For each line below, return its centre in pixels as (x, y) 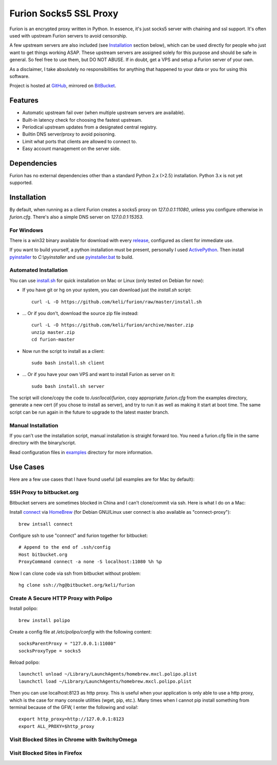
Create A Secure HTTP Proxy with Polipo (61, 598)
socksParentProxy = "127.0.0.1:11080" (67, 644)
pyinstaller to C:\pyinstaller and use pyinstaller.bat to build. (71, 257)
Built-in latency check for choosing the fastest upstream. (82, 120)
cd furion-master (53, 340)
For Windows (26, 230)
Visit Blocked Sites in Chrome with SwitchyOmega (73, 739)
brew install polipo (44, 620)
